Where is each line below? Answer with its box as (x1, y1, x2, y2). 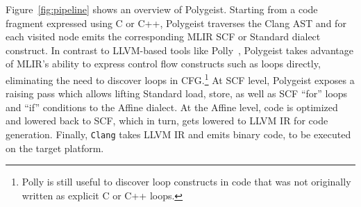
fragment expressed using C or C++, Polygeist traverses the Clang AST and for (6, 15, 346, 30)
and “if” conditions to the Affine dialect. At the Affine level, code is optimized (6, 99, 338, 114)
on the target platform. (6, 140, 104, 155)
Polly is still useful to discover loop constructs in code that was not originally (22, 174, 351, 189)
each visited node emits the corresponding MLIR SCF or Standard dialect (6, 29, 321, 44)
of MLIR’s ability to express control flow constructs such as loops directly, (6, 56, 321, 71)
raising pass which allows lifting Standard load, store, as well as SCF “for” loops (6, 86, 348, 101)
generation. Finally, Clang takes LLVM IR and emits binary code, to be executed (6, 127, 351, 141)
